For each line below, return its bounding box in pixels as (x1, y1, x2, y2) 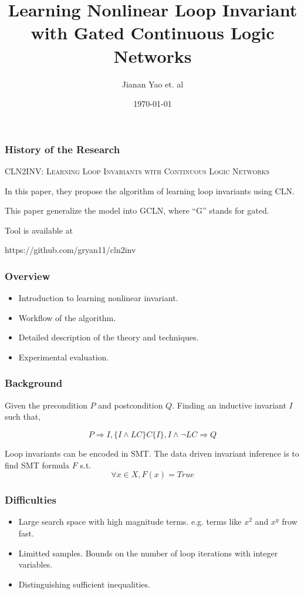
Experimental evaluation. (18, 350, 109, 363)
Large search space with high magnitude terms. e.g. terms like (18, 515, 242, 528)
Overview (5, 268, 50, 283)
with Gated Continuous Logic (31, 21, 275, 45)
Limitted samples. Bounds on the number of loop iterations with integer (18, 546, 278, 559)
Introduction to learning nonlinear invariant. (18, 292, 178, 304)
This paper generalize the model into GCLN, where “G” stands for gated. (5, 204, 269, 217)
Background (5, 376, 63, 390)
